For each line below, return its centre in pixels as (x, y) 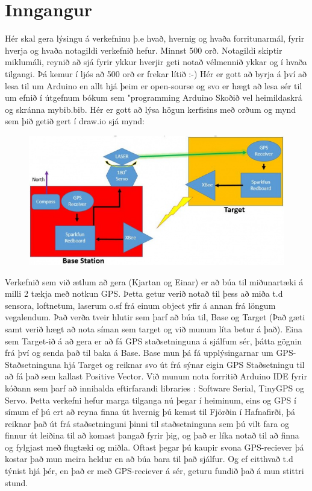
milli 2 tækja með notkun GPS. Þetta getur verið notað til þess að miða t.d (144, 293)
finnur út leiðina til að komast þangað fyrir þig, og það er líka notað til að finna (152, 435)
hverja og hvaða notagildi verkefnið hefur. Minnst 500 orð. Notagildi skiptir (144, 50)
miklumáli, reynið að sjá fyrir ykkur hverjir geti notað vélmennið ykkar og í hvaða (156, 62)
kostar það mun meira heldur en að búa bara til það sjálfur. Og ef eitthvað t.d (149, 459)
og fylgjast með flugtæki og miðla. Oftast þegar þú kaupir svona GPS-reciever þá (154, 447)
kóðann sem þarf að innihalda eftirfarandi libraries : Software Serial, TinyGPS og (155, 388)
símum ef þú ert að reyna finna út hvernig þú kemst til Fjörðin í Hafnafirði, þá (150, 412)
